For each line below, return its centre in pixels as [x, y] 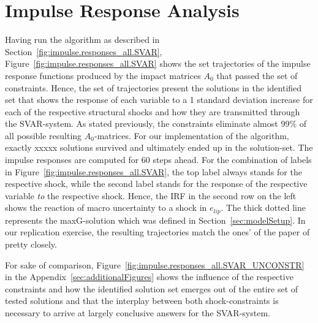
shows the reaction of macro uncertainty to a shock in [106, 207]
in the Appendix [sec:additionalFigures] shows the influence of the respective [149, 277]
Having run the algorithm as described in [82, 40]
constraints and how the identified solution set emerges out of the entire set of [152, 288]
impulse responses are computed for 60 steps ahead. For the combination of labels [158, 160]
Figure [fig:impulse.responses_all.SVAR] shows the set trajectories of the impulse [158, 63]
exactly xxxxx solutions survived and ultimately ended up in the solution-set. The [159, 147]
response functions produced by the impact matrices [103, 75]
